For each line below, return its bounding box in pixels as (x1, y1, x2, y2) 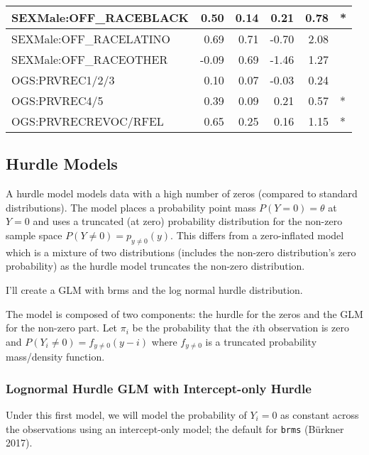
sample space (6, 227, 62, 242)
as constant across (280, 407, 359, 422)
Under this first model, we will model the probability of (6, 407, 247, 422)
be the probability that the (132, 320, 250, 335)
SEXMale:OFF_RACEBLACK (11, 9, 189, 26)
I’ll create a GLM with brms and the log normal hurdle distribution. (6, 282, 303, 297)
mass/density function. (6, 349, 105, 364)
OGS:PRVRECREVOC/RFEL (11, 113, 164, 129)
